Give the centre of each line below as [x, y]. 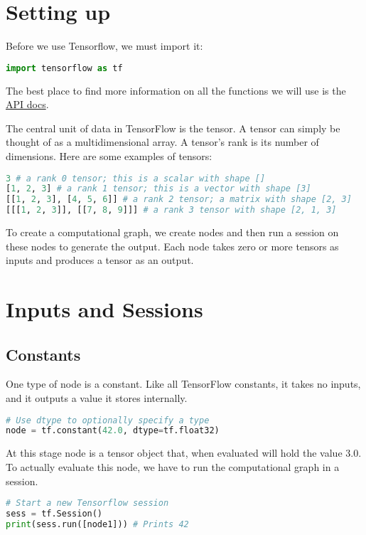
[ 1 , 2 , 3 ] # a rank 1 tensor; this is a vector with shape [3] [158, 189]
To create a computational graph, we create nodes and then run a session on [172, 232]
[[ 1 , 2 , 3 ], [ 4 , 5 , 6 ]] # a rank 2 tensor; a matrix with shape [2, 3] [179, 200]
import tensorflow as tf [64, 68]
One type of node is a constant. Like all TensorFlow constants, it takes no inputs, [183, 384]
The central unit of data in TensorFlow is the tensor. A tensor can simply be [173, 128]
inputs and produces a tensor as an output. [100, 260]
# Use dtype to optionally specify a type [108, 420]
